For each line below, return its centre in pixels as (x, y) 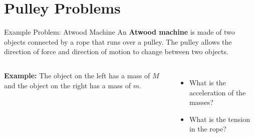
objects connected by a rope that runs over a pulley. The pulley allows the (118, 41)
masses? (201, 102)
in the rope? (208, 129)
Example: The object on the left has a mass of (77, 75)
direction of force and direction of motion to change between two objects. (116, 51)
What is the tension (220, 119)
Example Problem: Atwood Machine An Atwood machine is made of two (119, 32)
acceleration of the (217, 92)
